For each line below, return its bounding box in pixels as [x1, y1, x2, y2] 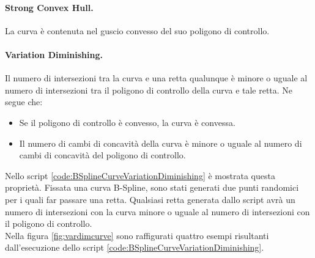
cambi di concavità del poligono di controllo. [19, 149, 186, 161]
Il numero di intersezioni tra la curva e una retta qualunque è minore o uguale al [5, 72, 308, 84]
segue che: [5, 95, 43, 108]
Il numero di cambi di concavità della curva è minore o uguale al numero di [19, 136, 302, 149]
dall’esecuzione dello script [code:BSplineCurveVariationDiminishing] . [5, 241, 264, 254]
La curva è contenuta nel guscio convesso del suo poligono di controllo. [5, 24, 270, 37]
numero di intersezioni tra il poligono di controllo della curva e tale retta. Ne [5, 83, 293, 96]
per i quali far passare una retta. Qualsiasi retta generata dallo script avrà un [5, 193, 295, 205]
